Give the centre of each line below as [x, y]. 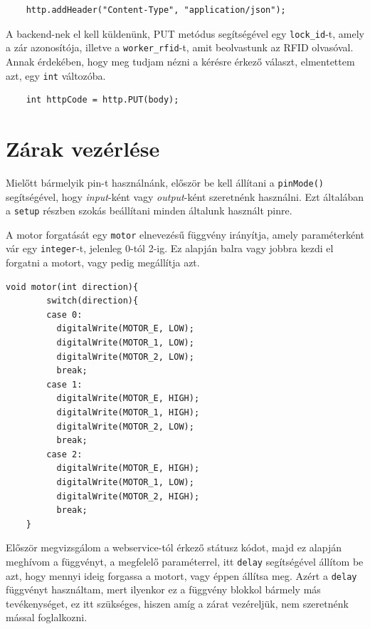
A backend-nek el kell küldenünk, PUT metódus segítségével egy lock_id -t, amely [185, 33]
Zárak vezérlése [83, 148]
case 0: [64, 314]
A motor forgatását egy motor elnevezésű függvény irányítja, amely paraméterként [185, 234]
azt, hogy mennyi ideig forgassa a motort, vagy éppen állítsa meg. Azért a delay [181, 575]
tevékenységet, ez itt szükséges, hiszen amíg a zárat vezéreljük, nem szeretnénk [177, 603]
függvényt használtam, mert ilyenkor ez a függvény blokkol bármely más [163, 589]
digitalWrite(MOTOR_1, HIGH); [128, 413]
